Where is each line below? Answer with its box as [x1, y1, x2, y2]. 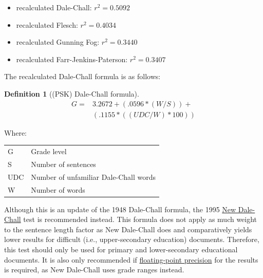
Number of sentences [31, 158, 96, 169]
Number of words [31, 184, 85, 195]
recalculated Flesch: [16, 19, 78, 30]
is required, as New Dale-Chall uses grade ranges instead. [4, 264, 184, 275]
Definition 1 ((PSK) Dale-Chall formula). [4, 88, 139, 99]
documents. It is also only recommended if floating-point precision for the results [4, 254, 258, 265]
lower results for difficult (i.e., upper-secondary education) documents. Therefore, [4, 234, 259, 245]
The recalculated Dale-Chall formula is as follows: [4, 71, 161, 82]
